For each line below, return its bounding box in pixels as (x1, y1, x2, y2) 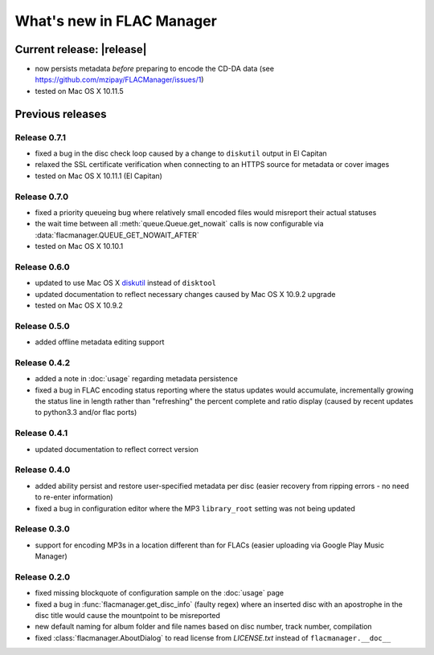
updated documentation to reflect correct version (35, 444, 199, 454)
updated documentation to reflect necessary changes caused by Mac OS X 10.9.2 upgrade (35, 289, 336, 299)
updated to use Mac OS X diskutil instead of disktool (35, 278, 217, 288)
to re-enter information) (35, 492, 113, 502)
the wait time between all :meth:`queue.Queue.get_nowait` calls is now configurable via (35, 219, 325, 229)
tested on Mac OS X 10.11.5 (35, 86, 124, 96)
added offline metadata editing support (35, 337, 165, 347)
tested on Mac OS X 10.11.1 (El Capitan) (35, 171, 162, 181)
